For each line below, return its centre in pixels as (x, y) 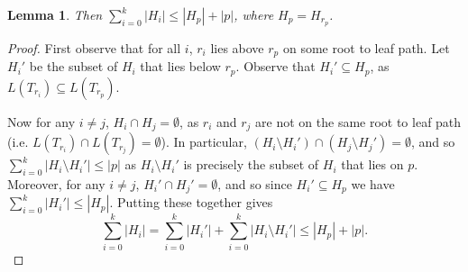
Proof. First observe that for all (94, 47)
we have (373, 184)
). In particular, (204, 142)
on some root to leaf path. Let (366, 47)
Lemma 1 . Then (55, 14)
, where (254, 14)
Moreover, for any (56, 184)
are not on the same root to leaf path (358, 121)
